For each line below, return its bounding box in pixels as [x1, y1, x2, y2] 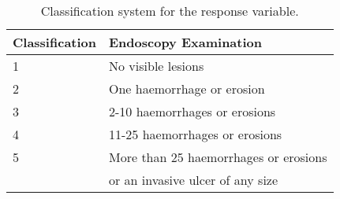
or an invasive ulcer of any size [109, 171, 278, 189]
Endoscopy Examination [109, 33, 262, 51]
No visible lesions [109, 57, 204, 75]
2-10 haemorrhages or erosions [109, 102, 276, 120]
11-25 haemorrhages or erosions [109, 125, 282, 143]
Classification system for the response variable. [40, 2, 299, 20]
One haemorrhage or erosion [109, 79, 265, 98]
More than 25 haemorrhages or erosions [109, 148, 327, 166]
